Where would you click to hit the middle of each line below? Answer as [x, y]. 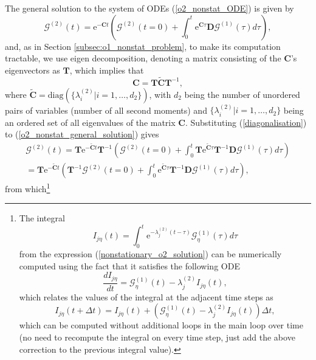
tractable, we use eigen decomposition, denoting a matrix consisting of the [143, 58]
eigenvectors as [33, 70]
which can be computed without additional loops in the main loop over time [161, 325]
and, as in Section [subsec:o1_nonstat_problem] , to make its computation [143, 46]
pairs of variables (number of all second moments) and [106, 110]
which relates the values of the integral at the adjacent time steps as [146, 296]
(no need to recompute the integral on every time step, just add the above [157, 337]
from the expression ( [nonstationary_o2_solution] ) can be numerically [150, 254]
